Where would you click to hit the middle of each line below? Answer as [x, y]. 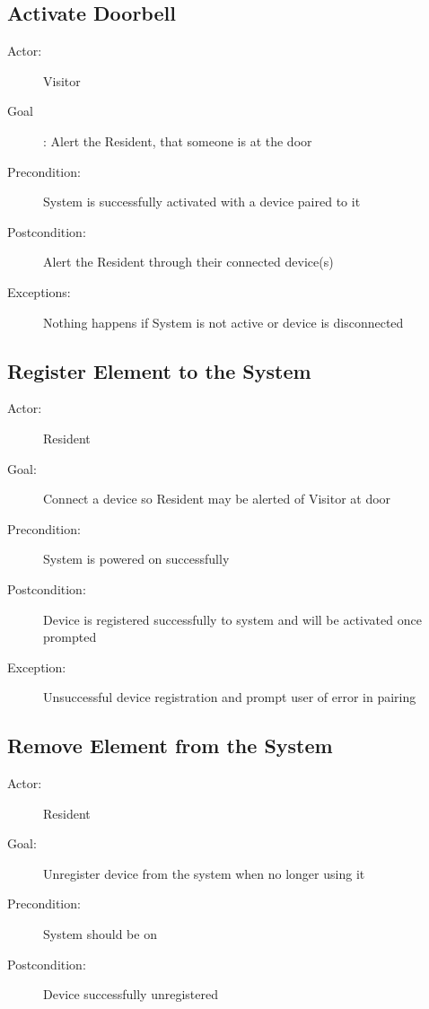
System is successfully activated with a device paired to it [202, 202]
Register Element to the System [159, 370]
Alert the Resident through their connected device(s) [188, 262]
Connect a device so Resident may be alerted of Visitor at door [217, 499]
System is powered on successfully [136, 559]
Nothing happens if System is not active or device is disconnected [223, 322]
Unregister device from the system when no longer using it [204, 873]
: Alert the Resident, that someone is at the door [178, 140]
